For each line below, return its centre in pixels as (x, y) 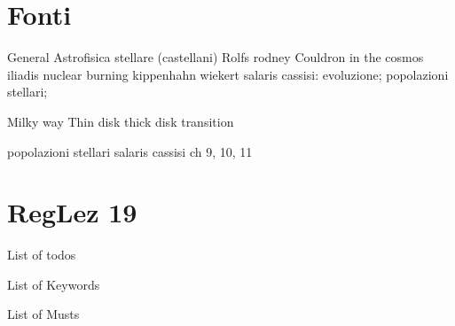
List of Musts (43, 314)
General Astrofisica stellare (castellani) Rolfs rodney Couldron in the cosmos (216, 57)
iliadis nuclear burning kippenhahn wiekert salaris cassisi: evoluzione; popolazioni (228, 74)
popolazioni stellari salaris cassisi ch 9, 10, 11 (130, 151)
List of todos (42, 255)
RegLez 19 (72, 212)
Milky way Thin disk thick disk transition (121, 121)
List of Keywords (54, 284)
